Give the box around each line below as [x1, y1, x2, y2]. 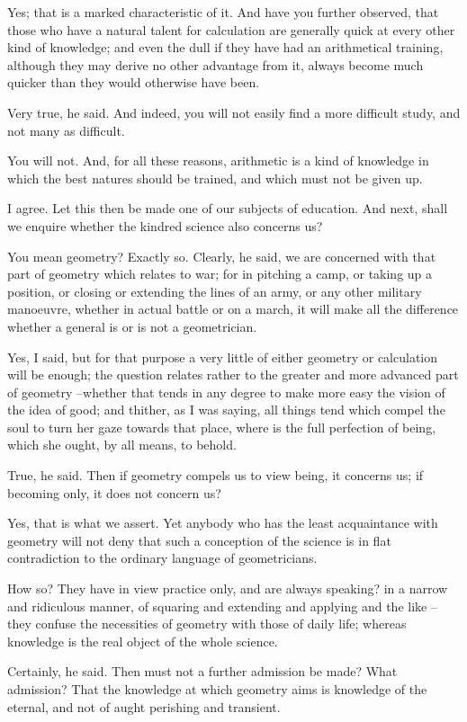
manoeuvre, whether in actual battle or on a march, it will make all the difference [7, 299, 459, 318]
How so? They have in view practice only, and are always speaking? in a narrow [7, 579, 448, 598]
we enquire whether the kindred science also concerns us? [7, 216, 323, 235]
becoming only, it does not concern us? [7, 483, 221, 502]
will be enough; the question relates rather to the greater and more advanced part [7, 365, 459, 384]
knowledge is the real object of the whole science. [7, 631, 278, 650]
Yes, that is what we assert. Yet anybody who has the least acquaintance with [7, 513, 438, 532]
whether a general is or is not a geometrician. [7, 316, 257, 335]
